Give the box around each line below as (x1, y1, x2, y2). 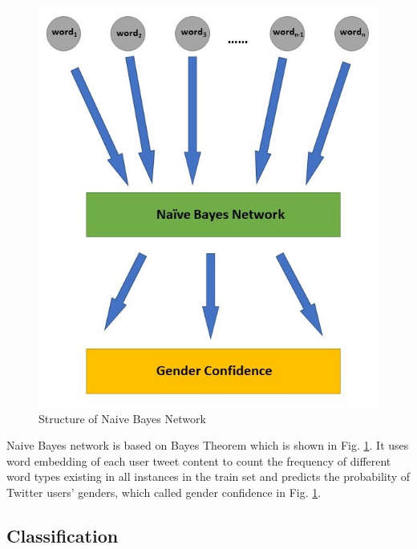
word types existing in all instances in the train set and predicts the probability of (6, 468, 411, 485)
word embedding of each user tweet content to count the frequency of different (6, 452, 391, 469)
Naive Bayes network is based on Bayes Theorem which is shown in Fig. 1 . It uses (6, 437, 409, 454)
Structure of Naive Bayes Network (38, 410, 206, 426)
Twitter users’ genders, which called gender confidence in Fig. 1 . (6, 484, 322, 501)
